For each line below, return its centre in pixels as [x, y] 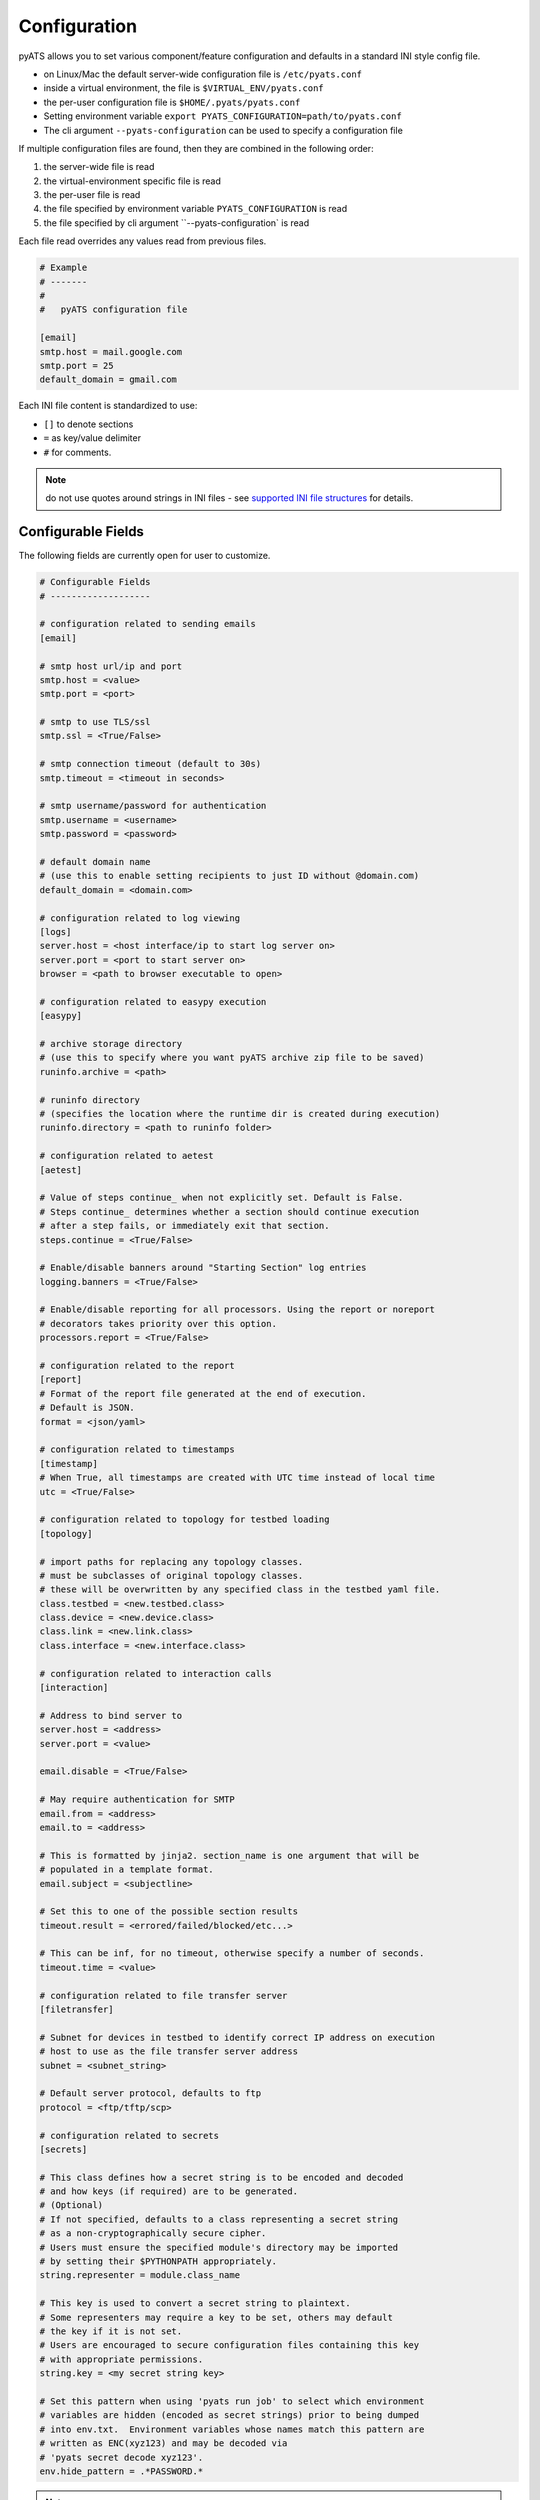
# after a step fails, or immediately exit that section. [184, 1226]
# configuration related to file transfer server [163, 1995]
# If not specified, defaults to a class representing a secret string [219, 2219]
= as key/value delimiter [92, 438]
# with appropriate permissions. [121, 2359]
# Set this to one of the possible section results [169, 1911]
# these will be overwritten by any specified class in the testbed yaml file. [240, 1589]
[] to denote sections [88, 424]
